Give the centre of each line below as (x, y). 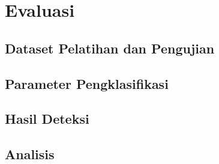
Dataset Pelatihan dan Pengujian (110, 48)
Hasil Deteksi (47, 119)
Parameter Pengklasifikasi (87, 83)
